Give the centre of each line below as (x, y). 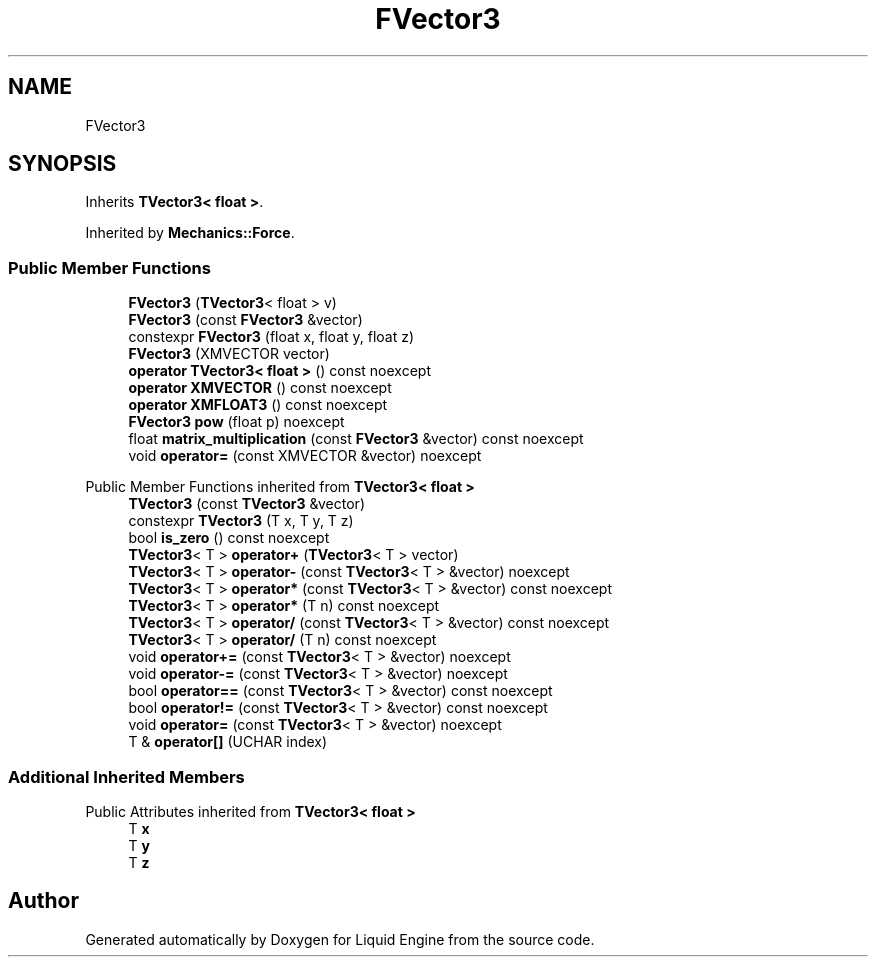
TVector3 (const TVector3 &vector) (246, 504)
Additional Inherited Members (126, 776)
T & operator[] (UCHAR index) (228, 742)
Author (43, 901)
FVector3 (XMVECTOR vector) (229, 354)
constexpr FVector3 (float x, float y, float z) (271, 337)
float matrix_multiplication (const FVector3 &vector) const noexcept (356, 439)
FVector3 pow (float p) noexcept (236, 422)
